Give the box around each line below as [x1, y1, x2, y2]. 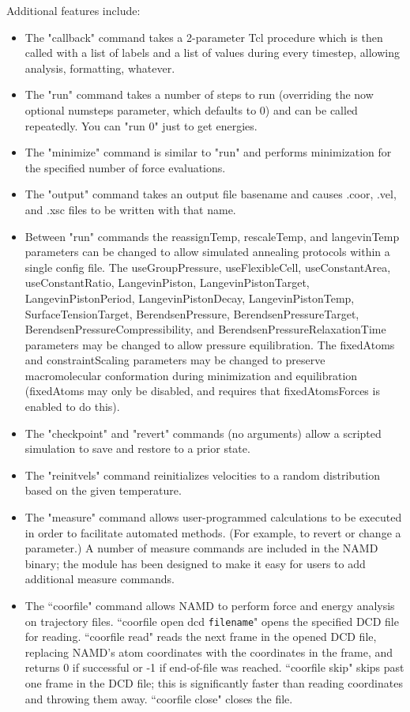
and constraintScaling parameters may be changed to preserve [24, 352, 325, 368]
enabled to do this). [24, 398, 120, 415]
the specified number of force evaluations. [24, 159, 226, 175]
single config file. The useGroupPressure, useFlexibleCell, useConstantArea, [24, 258, 391, 275]
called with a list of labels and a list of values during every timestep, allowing [24, 44, 400, 61]
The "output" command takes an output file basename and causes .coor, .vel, [24, 186, 397, 202]
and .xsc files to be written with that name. [24, 201, 236, 217]
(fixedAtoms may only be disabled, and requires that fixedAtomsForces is [24, 382, 380, 399]
